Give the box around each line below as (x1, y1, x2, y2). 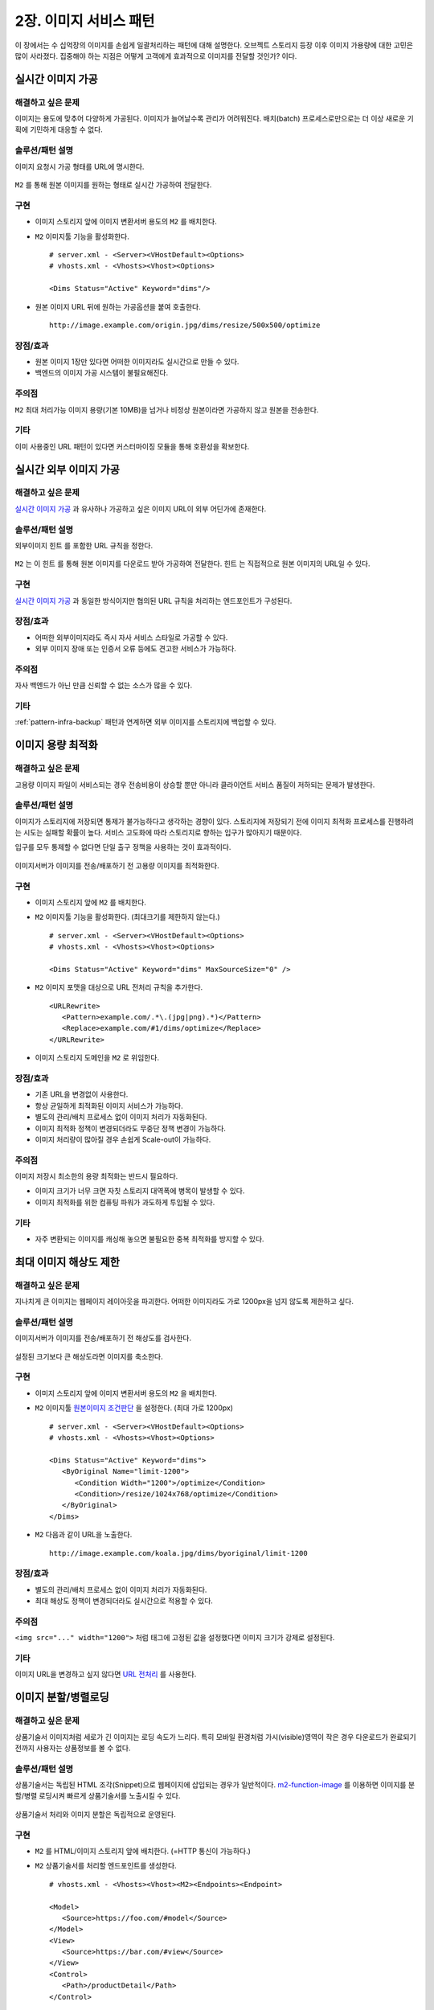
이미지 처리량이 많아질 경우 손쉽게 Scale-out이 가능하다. (35, 1134, 211, 1144)
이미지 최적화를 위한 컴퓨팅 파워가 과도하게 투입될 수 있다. (35, 1197, 215, 1207)
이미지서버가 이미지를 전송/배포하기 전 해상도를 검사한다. (14, 1333, 192, 1343)
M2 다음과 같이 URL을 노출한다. (35, 1530, 133, 1540)
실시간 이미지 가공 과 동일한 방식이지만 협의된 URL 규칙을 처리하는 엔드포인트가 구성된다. (14, 596, 293, 605)
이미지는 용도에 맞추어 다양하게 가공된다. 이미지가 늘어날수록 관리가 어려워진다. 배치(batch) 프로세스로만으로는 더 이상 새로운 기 (14, 113, 414, 124)
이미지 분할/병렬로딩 (14, 1691, 110, 1704)
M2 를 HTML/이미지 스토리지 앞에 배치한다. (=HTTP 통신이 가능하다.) (35, 1846, 251, 1856)
